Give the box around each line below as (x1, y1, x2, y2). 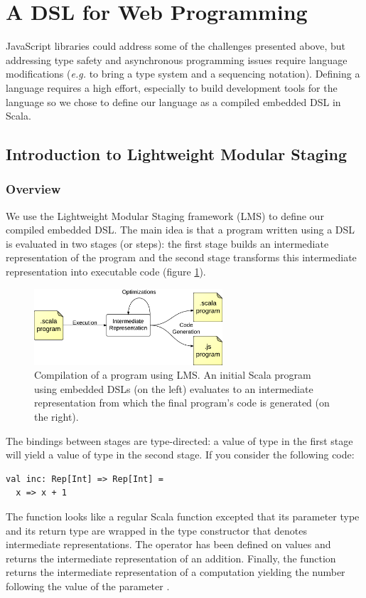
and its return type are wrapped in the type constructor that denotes (6, 523, 307, 537)
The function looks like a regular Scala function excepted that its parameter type (6, 508, 360, 523)
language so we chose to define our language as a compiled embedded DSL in (6, 94, 341, 109)
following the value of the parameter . (6, 578, 170, 593)
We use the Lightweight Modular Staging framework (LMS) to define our (6, 208, 324, 223)
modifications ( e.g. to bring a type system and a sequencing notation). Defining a (6, 66, 360, 81)
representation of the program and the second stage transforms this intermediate (6, 250, 357, 265)
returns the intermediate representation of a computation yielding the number (6, 565, 345, 579)
